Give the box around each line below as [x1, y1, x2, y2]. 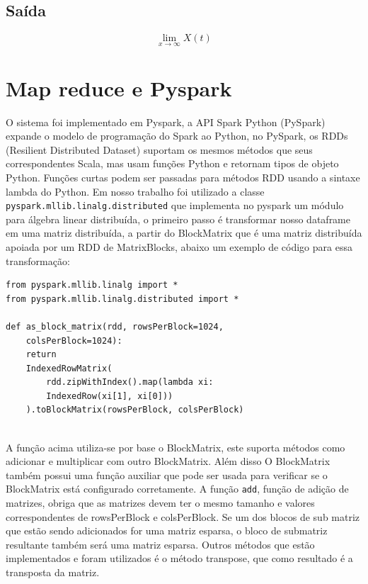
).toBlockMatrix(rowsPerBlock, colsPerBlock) [25, 405, 244, 415]
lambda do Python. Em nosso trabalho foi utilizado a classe [6, 184, 265, 198]
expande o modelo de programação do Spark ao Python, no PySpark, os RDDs [6, 128, 348, 143]
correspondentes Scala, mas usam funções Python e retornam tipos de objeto [6, 156, 339, 171]
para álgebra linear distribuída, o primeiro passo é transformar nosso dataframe [6, 211, 351, 226]
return [25, 349, 57, 360]
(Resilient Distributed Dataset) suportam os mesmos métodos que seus [6, 142, 313, 157]
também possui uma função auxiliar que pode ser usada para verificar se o [6, 467, 328, 482]
